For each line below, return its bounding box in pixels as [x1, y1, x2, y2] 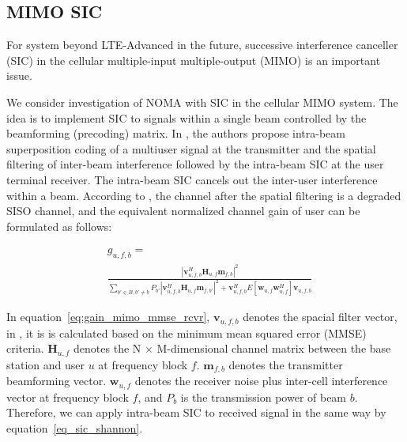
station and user [6, 356, 85, 372]
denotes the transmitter [228, 356, 343, 372]
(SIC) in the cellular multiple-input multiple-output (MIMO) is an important [6, 51, 381, 68]
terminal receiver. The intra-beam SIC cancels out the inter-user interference [6, 171, 378, 187]
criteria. [6, 340, 44, 357]
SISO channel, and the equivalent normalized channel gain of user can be [6, 202, 360, 219]
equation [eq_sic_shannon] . [6, 420, 143, 436]
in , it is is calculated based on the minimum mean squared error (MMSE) [6, 324, 367, 341]
